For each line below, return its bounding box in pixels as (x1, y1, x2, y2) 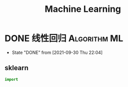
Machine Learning (45, 3, 121, 15)
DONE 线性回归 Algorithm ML (4, 33, 124, 44)
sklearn (4, 64, 29, 72)
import (4, 77, 18, 82)
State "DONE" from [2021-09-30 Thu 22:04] (11, 49, 103, 55)
